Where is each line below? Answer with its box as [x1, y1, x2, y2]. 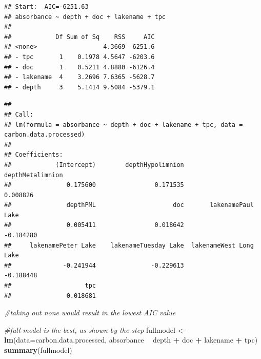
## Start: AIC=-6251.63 [4, 3, 89, 10]
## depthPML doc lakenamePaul [4, 201, 254, 209]
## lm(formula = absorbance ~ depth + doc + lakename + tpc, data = [4, 121, 243, 128]
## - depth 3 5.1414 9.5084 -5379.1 [4, 83, 155, 91]
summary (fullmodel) [4, 345, 72, 355]
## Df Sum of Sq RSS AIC [4, 33, 155, 41]
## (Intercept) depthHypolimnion [4, 161, 184, 168]
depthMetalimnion [4, 171, 63, 179]
